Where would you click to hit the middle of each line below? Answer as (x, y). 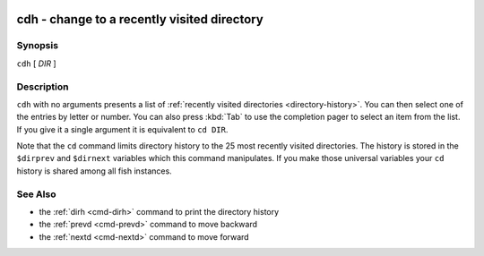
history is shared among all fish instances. (94, 171)
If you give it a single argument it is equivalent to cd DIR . (122, 129)
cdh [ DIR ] (37, 64)
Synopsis (37, 46)
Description (43, 87)
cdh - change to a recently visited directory (140, 19)
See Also (36, 194)
